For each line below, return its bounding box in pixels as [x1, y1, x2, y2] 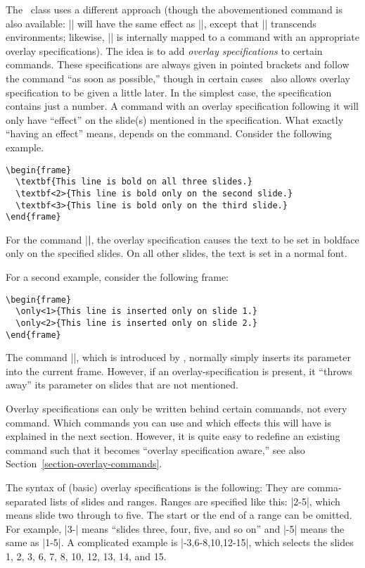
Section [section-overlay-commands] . [6, 456, 162, 471]
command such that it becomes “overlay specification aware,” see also [6, 442, 305, 457]
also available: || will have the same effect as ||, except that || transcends [6, 15, 316, 30]
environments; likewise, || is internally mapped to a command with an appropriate [6, 30, 359, 44]
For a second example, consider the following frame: [6, 270, 229, 284]
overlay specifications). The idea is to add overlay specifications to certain [6, 43, 323, 58]
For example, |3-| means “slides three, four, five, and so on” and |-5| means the [6, 521, 345, 536]
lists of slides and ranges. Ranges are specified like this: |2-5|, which [50, 493, 340, 508]
